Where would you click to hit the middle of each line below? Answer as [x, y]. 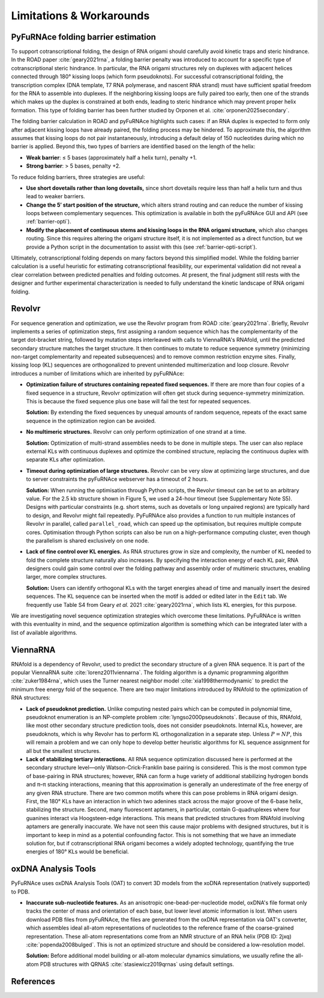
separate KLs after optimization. [65, 460]
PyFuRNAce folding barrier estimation [83, 37]
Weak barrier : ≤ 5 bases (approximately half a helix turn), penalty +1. [112, 157]
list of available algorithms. [44, 632]
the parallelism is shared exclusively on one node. [88, 540]
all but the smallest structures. [64, 750]
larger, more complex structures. [67, 577]
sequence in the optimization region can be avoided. [91, 421]
